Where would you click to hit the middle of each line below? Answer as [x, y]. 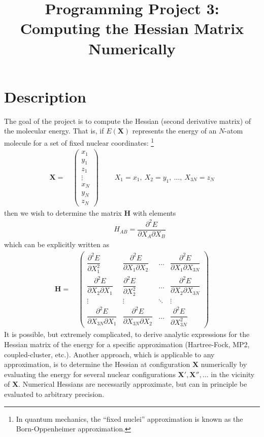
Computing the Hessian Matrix [132, 28]
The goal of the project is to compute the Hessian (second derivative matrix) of [128, 121]
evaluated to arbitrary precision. [54, 394]
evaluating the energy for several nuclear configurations [90, 374]
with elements [154, 212]
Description [45, 96]
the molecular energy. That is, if [54, 131]
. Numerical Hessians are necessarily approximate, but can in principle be [133, 384]
